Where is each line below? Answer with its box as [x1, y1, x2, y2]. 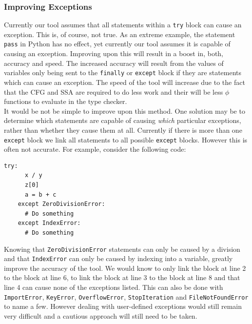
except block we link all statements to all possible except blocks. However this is [4, 134, 248, 144]
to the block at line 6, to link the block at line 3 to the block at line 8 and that [4, 272, 240, 283]
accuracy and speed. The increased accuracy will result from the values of [4, 58, 224, 68]
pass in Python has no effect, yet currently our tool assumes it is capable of [4, 39, 231, 49]
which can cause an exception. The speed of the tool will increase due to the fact [4, 77, 245, 87]
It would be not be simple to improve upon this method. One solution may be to [4, 105, 245, 116]
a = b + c [24, 191, 57, 198]
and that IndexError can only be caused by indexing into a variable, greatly [4, 253, 233, 263]
